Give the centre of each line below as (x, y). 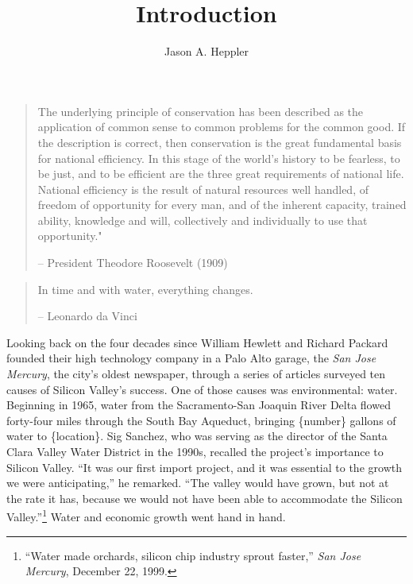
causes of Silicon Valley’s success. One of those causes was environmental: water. (202, 389)
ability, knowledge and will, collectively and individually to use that (203, 220)
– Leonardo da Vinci (87, 316)
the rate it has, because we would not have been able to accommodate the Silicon (205, 498)
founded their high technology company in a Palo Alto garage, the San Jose (191, 358)
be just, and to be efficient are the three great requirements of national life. (221, 174)
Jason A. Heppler (206, 51)
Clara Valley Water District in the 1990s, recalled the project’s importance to (195, 451)
